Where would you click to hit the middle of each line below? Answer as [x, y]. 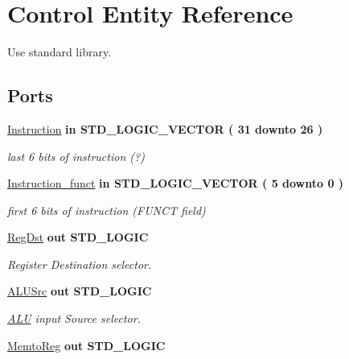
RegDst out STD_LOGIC [78, 237]
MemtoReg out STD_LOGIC [86, 345]
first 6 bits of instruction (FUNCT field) [107, 210]
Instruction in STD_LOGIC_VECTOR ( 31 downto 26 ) [165, 128]
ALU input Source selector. [74, 318]
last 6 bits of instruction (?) [76, 156]
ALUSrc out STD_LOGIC [80, 291]
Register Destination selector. [80, 264]
